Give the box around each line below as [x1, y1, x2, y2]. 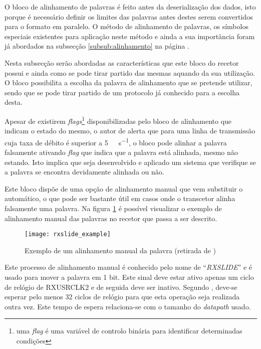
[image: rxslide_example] [25, 231, 111, 238]
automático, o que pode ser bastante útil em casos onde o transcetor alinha [5, 193, 235, 204]
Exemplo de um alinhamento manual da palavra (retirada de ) [25, 245, 216, 255]
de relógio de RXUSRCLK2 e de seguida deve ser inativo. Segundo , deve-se [5, 281, 237, 292]
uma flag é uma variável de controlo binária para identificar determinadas [16, 325, 242, 336]
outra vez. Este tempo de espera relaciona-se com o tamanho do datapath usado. [5, 301, 251, 311]
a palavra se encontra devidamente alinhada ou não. [5, 166, 164, 177]
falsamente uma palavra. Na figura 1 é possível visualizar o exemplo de [5, 203, 222, 213]
